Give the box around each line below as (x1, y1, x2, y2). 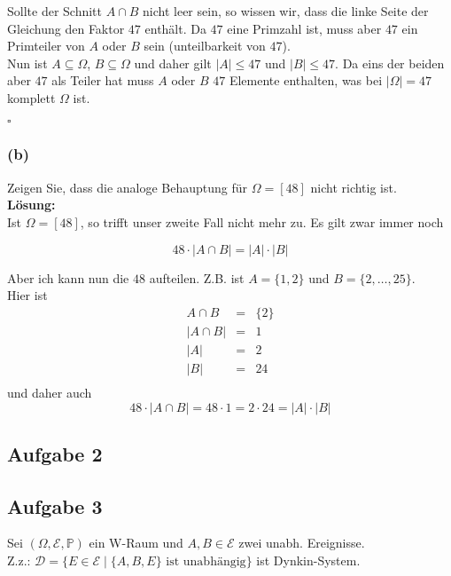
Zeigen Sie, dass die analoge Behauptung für (7, 178, 248, 196)
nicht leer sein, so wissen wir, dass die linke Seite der (143, 2, 429, 20)
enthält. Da (144, 19, 206, 37)
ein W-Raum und (89, 533, 183, 552)
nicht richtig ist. (310, 178, 397, 196)
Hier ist (7, 286, 48, 304)
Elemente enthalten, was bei (229, 71, 383, 90)
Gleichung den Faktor (7, 19, 125, 37)
